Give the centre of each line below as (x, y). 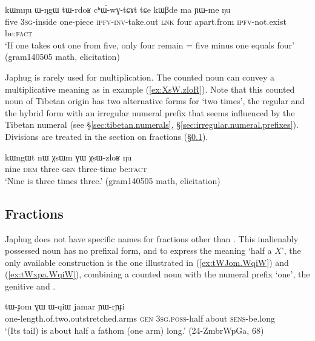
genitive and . (30, 286)
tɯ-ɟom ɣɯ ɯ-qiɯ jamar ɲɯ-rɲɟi (65, 306)
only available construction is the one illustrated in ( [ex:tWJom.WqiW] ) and (147, 262)
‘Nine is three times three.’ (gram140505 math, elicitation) (113, 180)
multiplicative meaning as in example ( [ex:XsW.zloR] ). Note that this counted (150, 89)
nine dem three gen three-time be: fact (76, 169)
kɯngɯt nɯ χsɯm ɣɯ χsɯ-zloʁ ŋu (68, 157)
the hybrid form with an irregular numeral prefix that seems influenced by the (150, 112)
